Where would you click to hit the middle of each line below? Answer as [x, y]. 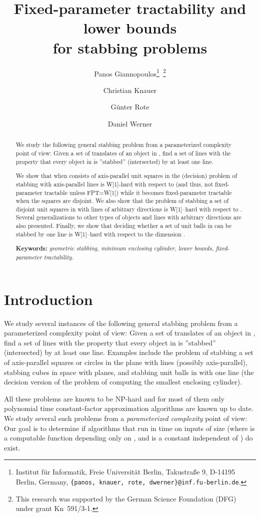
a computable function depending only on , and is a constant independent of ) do [128, 438]
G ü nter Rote [130, 107]
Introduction [48, 299]
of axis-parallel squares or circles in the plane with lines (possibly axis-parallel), [126, 362]
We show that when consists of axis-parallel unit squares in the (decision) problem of [126, 176]
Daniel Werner [130, 123]
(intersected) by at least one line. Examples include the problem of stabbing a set [129, 352]
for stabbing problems [130, 47]
